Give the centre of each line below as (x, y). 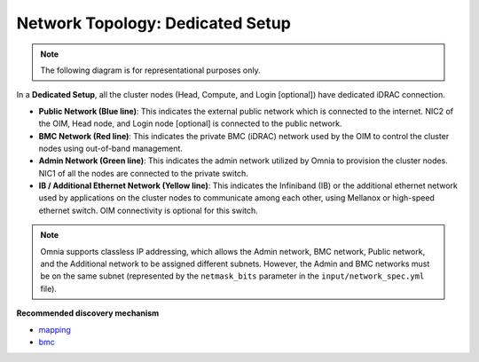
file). (49, 288)
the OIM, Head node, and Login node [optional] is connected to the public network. (190, 123)
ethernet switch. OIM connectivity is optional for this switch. (149, 210)
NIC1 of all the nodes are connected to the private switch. (143, 173)
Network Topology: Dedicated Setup (154, 23)
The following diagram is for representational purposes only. (150, 70)
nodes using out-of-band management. (111, 148)
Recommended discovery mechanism (88, 313)
